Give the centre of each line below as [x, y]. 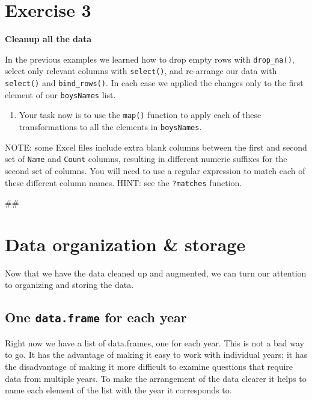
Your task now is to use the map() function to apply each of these [140, 115]
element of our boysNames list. [60, 94]
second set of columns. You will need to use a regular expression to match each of [155, 170]
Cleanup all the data [48, 39]
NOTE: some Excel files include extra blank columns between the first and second [156, 147]
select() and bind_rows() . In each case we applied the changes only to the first [154, 83]
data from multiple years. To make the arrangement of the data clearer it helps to [156, 378]
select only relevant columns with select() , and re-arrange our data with [141, 71]
